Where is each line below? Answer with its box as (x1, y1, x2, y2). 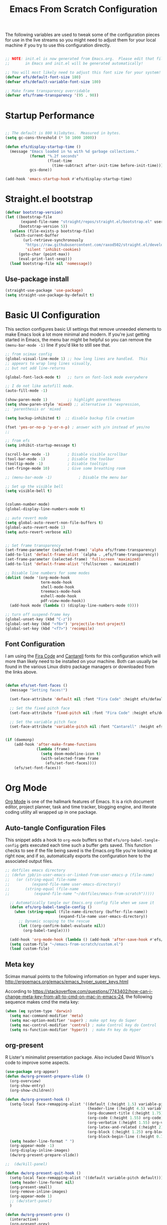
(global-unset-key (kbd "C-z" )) (5, 616, 72, 621)
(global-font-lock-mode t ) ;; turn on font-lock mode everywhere (5, 375, 148, 380)
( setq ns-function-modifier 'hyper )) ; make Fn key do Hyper (9, 1027, 141, 1032)
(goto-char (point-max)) (18, 251, 70, 257)
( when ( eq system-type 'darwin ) (5, 1009, 72, 1014)
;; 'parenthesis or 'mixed (5, 406, 61, 412)
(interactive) (9, 1217, 39, 1222)
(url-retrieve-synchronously (23, 238, 83, 243)
